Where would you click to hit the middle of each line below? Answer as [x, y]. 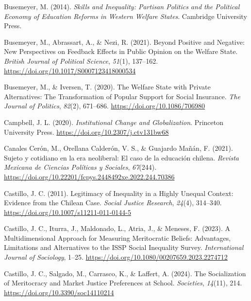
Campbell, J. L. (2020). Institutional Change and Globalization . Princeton [114, 122]
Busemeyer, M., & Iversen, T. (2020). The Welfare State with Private [107, 87]
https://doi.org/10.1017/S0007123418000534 [70, 70]
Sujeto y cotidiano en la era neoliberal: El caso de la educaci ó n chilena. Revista [122, 157]
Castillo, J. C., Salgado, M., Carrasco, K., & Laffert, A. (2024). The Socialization [125, 273]
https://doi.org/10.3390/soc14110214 [59, 292]
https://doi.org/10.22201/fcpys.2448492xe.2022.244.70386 [89, 176]
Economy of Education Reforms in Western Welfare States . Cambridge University [125, 16]
